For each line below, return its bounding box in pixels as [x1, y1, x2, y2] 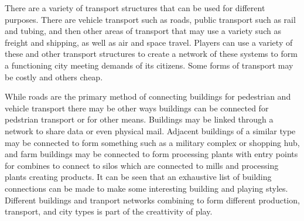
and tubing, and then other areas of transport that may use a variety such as [5, 25, 281, 37]
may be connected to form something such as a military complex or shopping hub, [5, 136, 300, 148]
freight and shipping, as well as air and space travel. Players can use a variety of [5, 36, 293, 48]
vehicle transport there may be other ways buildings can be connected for [5, 101, 269, 114]
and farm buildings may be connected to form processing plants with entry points [5, 148, 298, 160]
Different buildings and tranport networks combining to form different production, [5, 193, 300, 206]
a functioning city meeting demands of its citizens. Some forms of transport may [5, 59, 293, 71]
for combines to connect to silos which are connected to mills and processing [5, 159, 279, 171]
